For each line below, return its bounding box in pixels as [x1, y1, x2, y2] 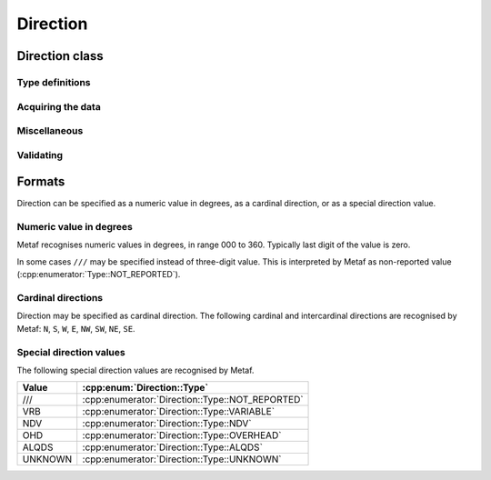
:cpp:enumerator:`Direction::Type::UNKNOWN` [82, 453, 282, 465]
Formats [16, 174, 65, 190]
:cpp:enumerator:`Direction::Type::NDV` [82, 417, 252, 430]
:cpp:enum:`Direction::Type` [82, 382, 209, 395]
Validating [16, 148, 64, 161]
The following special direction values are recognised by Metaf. [16, 365, 255, 375]
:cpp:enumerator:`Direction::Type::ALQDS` [82, 441, 264, 454]
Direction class [16, 48, 104, 64]
